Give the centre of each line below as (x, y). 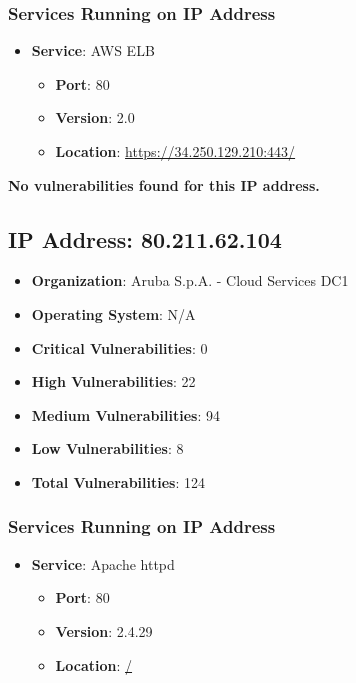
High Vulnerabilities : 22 (113, 381)
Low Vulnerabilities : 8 (107, 448)
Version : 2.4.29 (104, 630)
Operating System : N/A (113, 313)
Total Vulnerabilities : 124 (118, 481)
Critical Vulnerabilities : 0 (119, 347)
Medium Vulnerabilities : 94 (125, 414)
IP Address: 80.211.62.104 (145, 238)
